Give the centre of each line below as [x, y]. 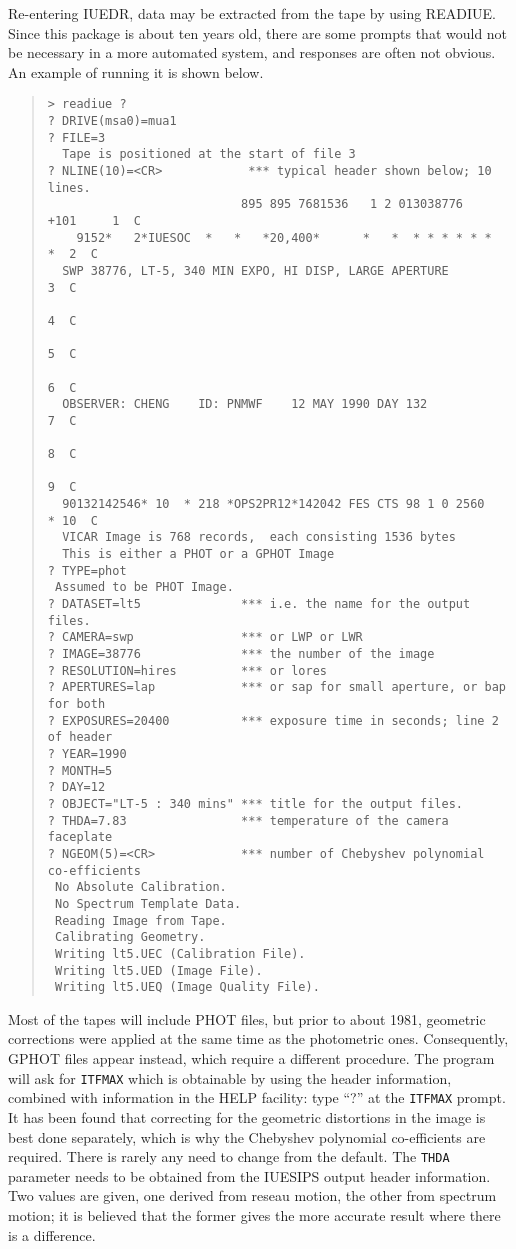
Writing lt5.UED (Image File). [158, 970]
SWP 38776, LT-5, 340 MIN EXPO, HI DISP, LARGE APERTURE [255, 270]
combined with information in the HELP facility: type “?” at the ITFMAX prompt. [257, 1097]
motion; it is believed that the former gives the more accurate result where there [254, 1214]
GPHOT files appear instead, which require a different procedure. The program [251, 1058]
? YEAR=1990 [87, 753]
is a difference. [52, 1234]
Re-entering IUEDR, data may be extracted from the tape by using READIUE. [252, 13]
